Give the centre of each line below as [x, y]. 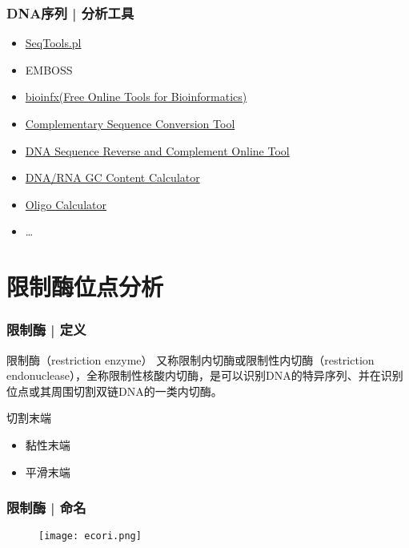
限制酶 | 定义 [46, 330]
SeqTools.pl [53, 43]
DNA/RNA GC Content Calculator [112, 177]
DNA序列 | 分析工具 [70, 12]
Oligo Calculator [66, 204]
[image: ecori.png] [90, 536]
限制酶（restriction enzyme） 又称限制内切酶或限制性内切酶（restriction [190, 359]
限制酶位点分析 [85, 286]
